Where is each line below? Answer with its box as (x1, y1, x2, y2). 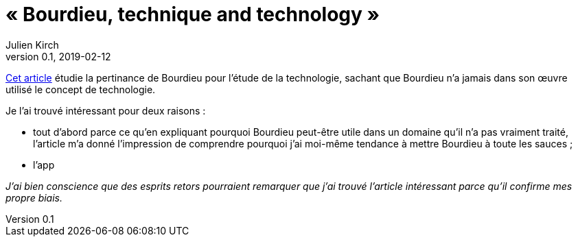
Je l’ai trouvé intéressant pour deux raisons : (5, 104, 206, 117)
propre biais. (5, 191, 63, 204)
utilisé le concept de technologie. (5, 83, 156, 95)
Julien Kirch (5, 38, 59, 51)
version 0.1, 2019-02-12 (5, 50, 111, 62)
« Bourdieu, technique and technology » (5, 3, 380, 26)
